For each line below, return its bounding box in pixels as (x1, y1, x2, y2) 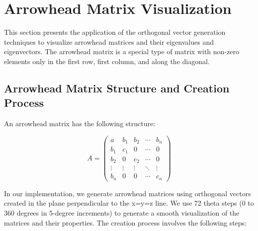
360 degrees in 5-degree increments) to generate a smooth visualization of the (4, 207, 240, 218)
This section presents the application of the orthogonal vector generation (4, 27, 226, 37)
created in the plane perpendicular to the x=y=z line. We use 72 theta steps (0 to (4, 198, 254, 208)
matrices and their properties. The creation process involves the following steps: (4, 217, 247, 228)
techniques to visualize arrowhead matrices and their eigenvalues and (4, 36, 214, 47)
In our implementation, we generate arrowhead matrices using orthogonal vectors (4, 188, 251, 198)
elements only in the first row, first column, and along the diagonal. (4, 56, 210, 66)
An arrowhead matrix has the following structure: (4, 118, 156, 129)
